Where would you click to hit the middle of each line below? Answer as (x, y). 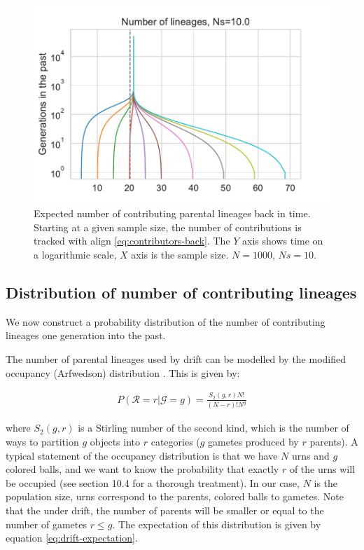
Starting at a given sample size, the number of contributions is (168, 227)
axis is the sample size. (180, 255)
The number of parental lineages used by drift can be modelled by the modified (176, 359)
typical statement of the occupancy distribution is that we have (142, 455)
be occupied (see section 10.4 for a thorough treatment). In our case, (153, 482)
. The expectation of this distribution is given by (217, 524)
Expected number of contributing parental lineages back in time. (172, 213)
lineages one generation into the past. (86, 335)
